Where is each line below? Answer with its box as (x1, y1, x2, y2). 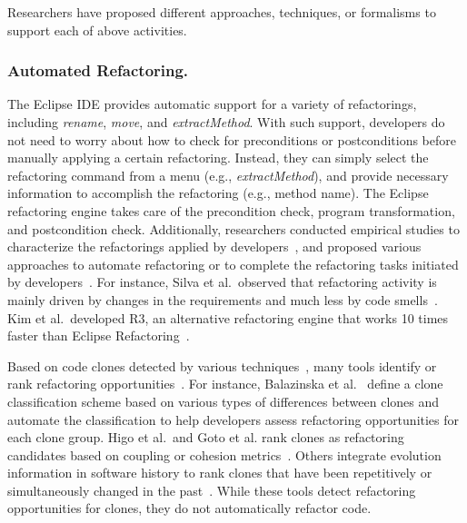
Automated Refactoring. (7, 59, 189, 82)
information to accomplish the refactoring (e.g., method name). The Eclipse (7, 183, 429, 202)
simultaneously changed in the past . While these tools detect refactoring (7, 480, 416, 499)
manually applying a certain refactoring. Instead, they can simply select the (7, 148, 429, 167)
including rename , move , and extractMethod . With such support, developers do (7, 113, 445, 131)
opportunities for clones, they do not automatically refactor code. (7, 498, 372, 518)
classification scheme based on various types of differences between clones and (7, 391, 440, 410)
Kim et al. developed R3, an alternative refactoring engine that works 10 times (7, 308, 449, 327)
